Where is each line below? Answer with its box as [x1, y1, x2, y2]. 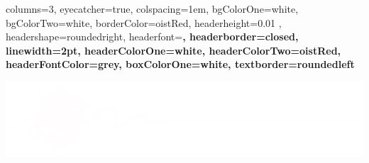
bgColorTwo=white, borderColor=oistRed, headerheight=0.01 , [6, 15, 282, 30]
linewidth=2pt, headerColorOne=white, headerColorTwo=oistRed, [6, 43, 341, 57]
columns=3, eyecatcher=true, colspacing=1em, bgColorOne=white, [6, 1, 299, 16]
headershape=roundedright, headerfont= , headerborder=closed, [6, 29, 299, 44]
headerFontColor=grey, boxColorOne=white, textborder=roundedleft [6, 57, 355, 72]
